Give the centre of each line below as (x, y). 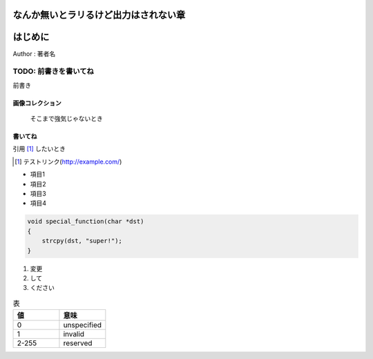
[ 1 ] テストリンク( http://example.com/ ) (68, 162)
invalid (74, 334)
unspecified (83, 325)
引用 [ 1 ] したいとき (39, 149)
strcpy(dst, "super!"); (82, 241)
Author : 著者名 (34, 54)
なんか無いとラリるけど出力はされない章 (99, 15)
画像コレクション (37, 103)
